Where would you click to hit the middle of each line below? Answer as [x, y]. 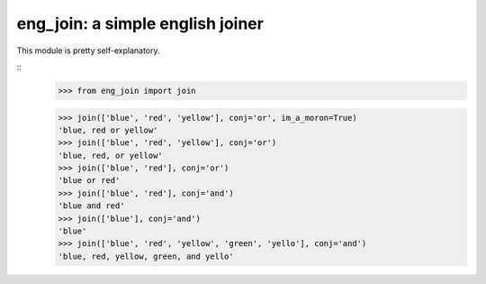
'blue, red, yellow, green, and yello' [146, 256]
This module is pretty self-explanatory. [88, 50]
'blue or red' [89, 181]
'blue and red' [91, 206]
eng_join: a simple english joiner [140, 23]
